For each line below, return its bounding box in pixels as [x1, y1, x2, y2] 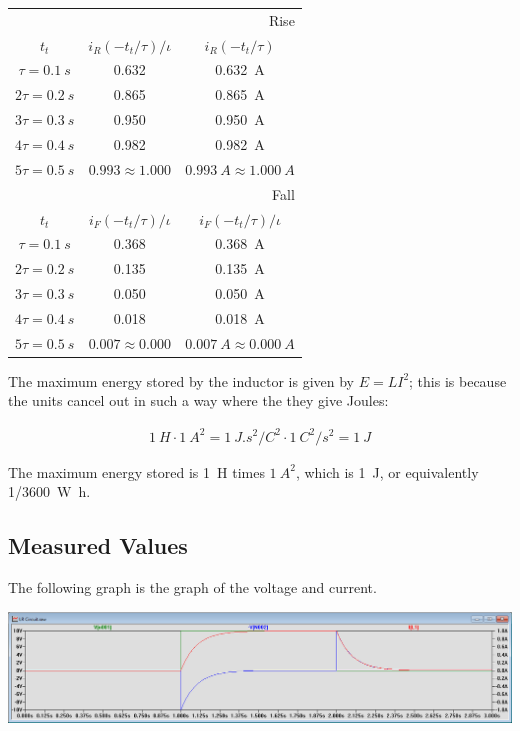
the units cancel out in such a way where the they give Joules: [8, 390, 389, 411]
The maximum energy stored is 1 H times [8, 461, 265, 482]
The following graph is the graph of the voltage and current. [8, 576, 377, 597]
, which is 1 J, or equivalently [295, 461, 479, 482]
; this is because [409, 370, 507, 391]
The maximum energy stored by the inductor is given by [8, 370, 354, 391]
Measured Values [8, 530, 188, 561]
